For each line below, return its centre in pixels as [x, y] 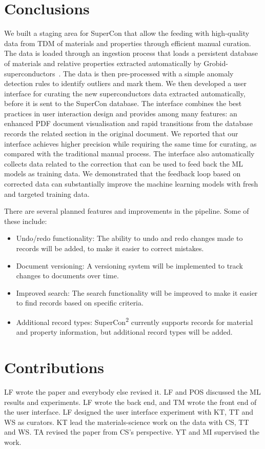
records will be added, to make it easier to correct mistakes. [110, 248]
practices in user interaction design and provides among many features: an [121, 113]
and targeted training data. [47, 193]
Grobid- [216, 63]
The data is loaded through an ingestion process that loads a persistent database [131, 53]
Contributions [54, 367]
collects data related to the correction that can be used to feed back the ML [124, 163]
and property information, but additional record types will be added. [124, 332]
